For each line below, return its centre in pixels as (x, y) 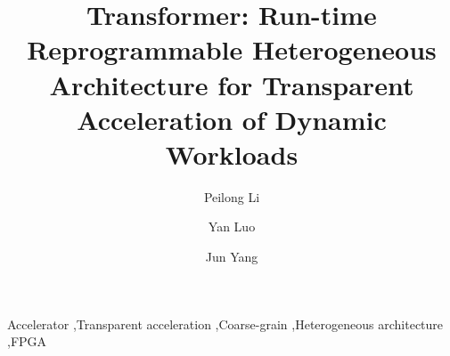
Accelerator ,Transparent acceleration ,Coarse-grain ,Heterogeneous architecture (225, 324)
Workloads (232, 154)
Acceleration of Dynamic (232, 119)
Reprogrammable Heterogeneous (232, 49)
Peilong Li (232, 196)
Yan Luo (232, 227)
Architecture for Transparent (232, 84)
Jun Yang (232, 257)
